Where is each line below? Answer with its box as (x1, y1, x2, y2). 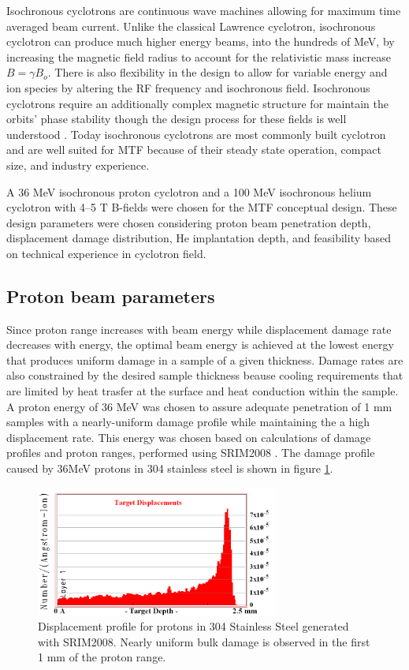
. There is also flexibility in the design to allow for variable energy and (47, 64, 388, 80)
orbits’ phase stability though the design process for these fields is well (6, 110, 347, 127)
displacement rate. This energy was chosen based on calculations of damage (6, 429, 371, 445)
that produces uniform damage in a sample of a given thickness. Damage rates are (6, 351, 403, 368)
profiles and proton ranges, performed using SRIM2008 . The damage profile (6, 444, 375, 461)
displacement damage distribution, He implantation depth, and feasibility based (6, 230, 392, 246)
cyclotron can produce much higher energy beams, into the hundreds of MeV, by (6, 33, 395, 50)
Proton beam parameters (6, 283, 215, 308)
